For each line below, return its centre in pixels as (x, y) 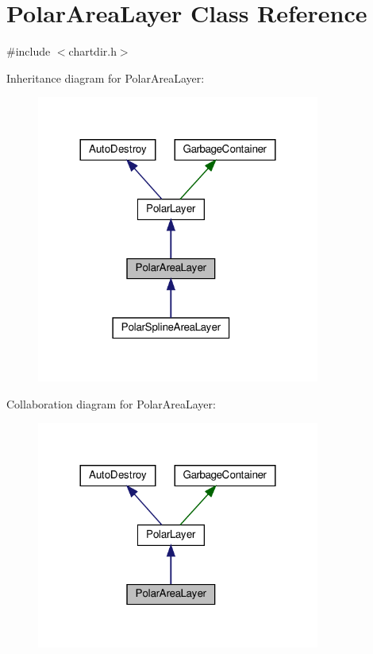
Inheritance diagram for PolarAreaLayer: (106, 77)
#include (29, 51)
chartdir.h (92, 51)
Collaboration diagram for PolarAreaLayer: (111, 403)
